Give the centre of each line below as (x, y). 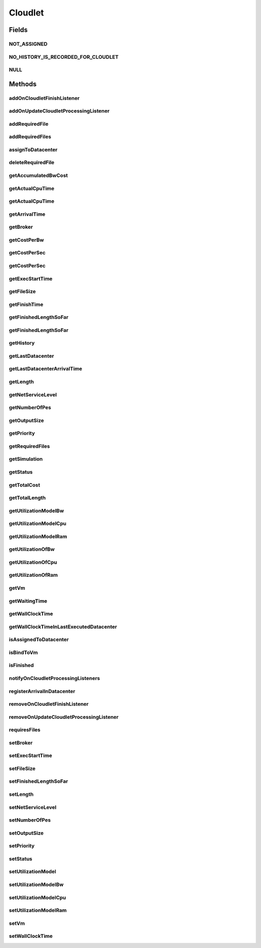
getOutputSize (27, 420)
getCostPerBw (27, 240)
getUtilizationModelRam (38, 537)
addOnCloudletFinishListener (44, 98)
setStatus (21, 859)
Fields (18, 30)
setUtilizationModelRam (38, 910)
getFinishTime (26, 304)
